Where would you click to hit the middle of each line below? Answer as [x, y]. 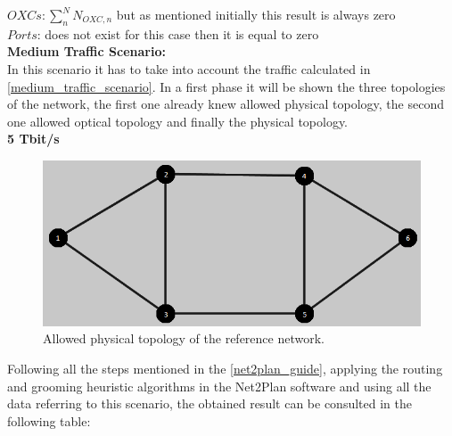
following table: [49, 420]
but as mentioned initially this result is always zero [256, 14]
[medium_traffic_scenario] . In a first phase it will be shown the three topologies [226, 86]
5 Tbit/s [33, 139]
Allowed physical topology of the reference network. [184, 338]
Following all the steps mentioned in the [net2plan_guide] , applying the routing [225, 368]
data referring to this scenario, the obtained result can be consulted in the [210, 403]
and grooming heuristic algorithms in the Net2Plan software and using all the [219, 386]
